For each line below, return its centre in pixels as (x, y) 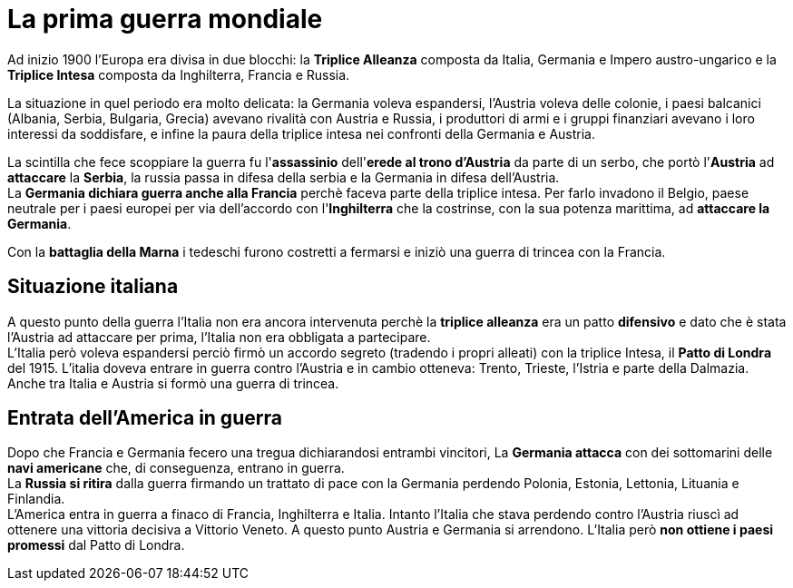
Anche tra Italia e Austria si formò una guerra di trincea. (173, 383)
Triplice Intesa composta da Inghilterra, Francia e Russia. (179, 74)
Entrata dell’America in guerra (145, 418)
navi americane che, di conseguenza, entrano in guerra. (176, 468)
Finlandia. (36, 499)
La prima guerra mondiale (165, 19)
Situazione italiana (93, 287)
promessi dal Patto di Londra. (96, 545)
